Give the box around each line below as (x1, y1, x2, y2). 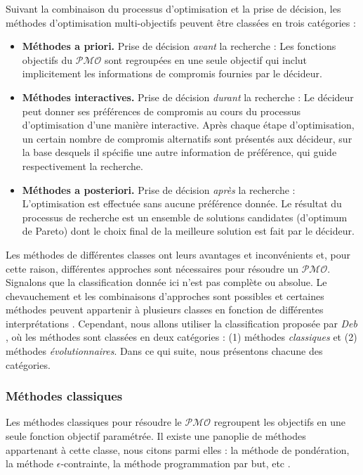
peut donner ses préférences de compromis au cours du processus (22, 103, 301, 118)
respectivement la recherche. (22, 158, 143, 173)
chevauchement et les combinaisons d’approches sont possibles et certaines (6, 288, 324, 303)
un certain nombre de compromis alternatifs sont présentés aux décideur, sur (22, 131, 352, 145)
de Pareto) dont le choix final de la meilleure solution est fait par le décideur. (22, 223, 355, 238)
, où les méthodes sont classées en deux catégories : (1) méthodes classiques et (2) (6, 330, 357, 344)
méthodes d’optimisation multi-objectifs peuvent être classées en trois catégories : (6, 15, 356, 30)
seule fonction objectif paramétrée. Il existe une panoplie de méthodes (6, 429, 306, 443)
